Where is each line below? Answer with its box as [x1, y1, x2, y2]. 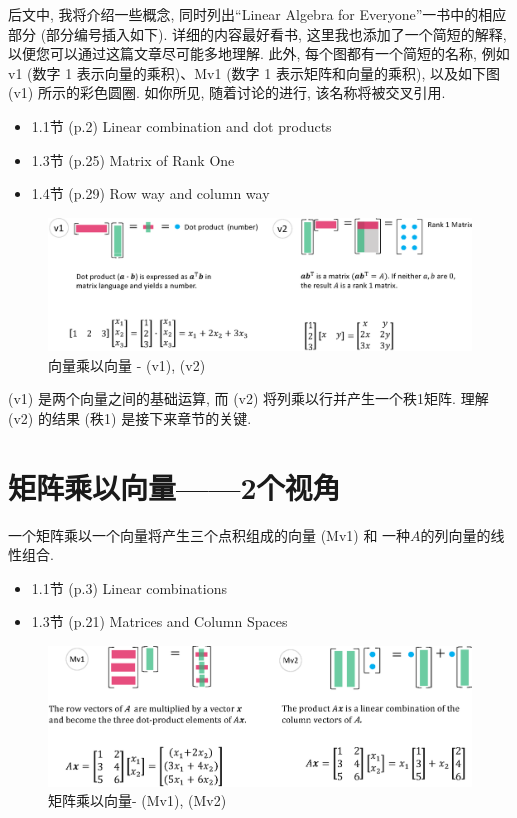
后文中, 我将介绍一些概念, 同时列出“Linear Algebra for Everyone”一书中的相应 [8, 4, 507, 24]
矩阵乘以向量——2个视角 [8, 466, 341, 507]
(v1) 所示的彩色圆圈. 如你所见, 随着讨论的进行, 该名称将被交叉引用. [8, 82, 446, 103]
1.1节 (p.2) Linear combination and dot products [31, 115, 332, 136]
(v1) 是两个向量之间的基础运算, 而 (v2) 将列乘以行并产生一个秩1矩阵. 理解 [8, 388, 489, 409]
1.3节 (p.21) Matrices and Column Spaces [31, 611, 288, 632]
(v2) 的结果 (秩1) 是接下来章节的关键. [8, 407, 252, 428]
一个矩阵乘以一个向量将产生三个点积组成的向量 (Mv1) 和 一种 [8, 524, 411, 545]
